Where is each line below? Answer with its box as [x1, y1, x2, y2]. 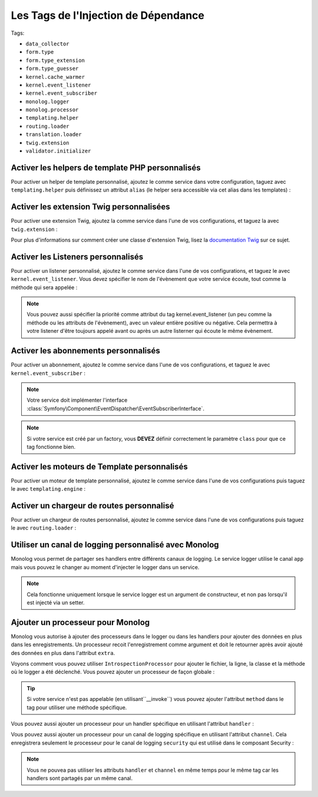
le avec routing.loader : [11, 524, 77, 531]
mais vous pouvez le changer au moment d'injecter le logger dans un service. [11, 563, 200, 571]
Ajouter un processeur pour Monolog [11, 617, 150, 627]
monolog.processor [25, 107, 79, 113]
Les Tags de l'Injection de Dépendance [11, 9, 204, 22]
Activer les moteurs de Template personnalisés [11, 461, 188, 471]
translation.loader [25, 131, 82, 138]
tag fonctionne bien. [26, 443, 76, 450]
